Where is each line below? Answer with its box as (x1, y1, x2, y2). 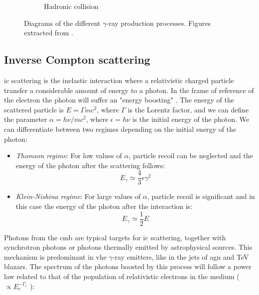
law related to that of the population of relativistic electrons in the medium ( (4, 271, 240, 282)
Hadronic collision (44, 1, 99, 11)
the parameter (4, 114, 47, 124)
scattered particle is (4, 104, 64, 114)
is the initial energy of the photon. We (132, 114, 250, 124)
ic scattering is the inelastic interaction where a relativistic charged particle (4, 75, 234, 85)
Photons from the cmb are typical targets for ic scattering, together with (4, 232, 226, 242)
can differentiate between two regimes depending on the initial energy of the (4, 123, 237, 134)
